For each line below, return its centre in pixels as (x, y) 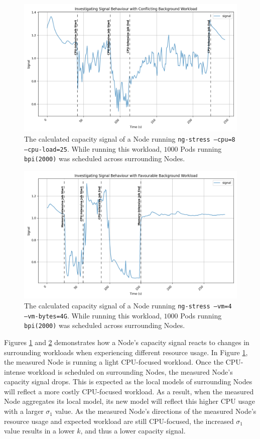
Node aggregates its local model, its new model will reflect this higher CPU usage (129, 401)
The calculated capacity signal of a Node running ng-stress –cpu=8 (130, 138)
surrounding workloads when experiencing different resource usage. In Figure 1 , (126, 352)
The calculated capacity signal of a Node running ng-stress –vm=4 (128, 305)
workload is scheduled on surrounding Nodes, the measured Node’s (130, 371)
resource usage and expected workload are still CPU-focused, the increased (119, 421)
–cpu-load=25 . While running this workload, (93, 148)
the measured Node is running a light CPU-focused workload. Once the (114, 362)
